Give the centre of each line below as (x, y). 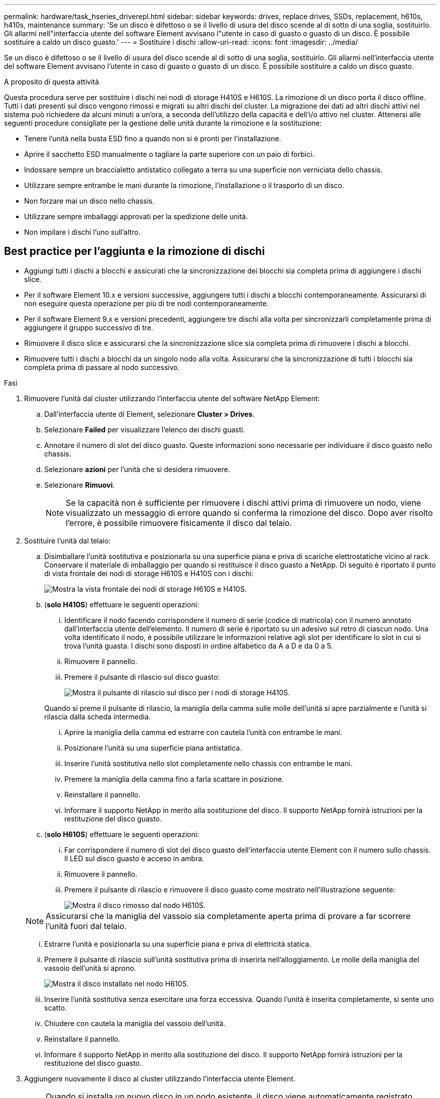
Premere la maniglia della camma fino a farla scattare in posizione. (174, 779)
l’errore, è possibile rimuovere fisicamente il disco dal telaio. (179, 523)
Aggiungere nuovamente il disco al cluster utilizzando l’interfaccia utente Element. (160, 1078)
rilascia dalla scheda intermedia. (97, 716)
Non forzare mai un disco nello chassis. (89, 201)
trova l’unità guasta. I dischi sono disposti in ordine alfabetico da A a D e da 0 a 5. (199, 646)
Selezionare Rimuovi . (80, 485)
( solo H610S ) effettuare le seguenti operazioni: (122, 834)
